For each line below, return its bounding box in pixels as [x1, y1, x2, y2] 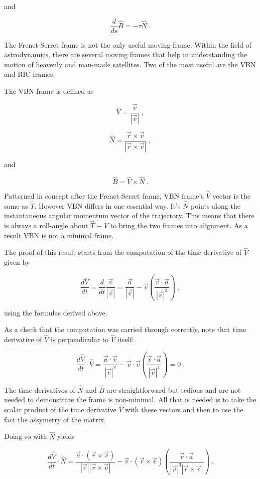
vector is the [212, 190, 251, 201]
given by [4, 257, 30, 267]
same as [4, 200, 28, 211]
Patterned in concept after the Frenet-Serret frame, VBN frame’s [4, 190, 204, 201]
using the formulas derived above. [4, 307, 107, 317]
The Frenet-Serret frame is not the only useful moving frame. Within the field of [4, 39, 251, 50]
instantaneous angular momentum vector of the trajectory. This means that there [4, 210, 254, 221]
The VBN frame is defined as [4, 86, 94, 96]
